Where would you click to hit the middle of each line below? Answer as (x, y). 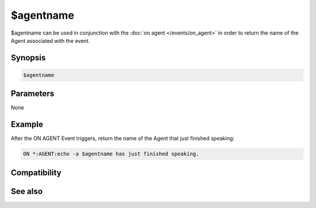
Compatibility (36, 173)
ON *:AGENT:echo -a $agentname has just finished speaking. (111, 154)
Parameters (32, 94)
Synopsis (28, 58)
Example (27, 125)
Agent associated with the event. (50, 40)
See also (27, 191)
